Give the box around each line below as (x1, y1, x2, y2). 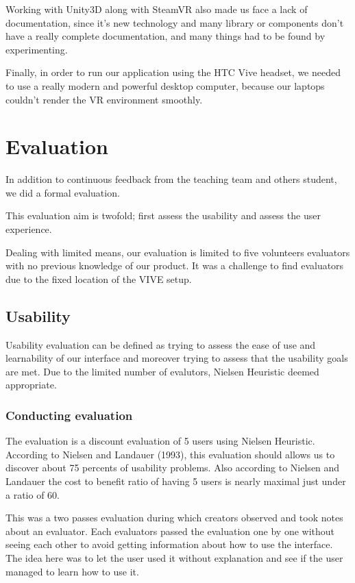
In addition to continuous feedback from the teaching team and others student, (5, 172, 337, 186)
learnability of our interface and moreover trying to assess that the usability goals (5, 351, 348, 365)
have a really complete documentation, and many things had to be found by (5, 29, 326, 43)
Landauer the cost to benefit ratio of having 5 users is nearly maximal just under (5, 474, 346, 488)
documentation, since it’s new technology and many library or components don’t (5, 15, 344, 29)
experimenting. (5, 42, 68, 56)
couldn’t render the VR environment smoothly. (5, 92, 203, 106)
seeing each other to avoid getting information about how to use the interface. (5, 537, 333, 551)
